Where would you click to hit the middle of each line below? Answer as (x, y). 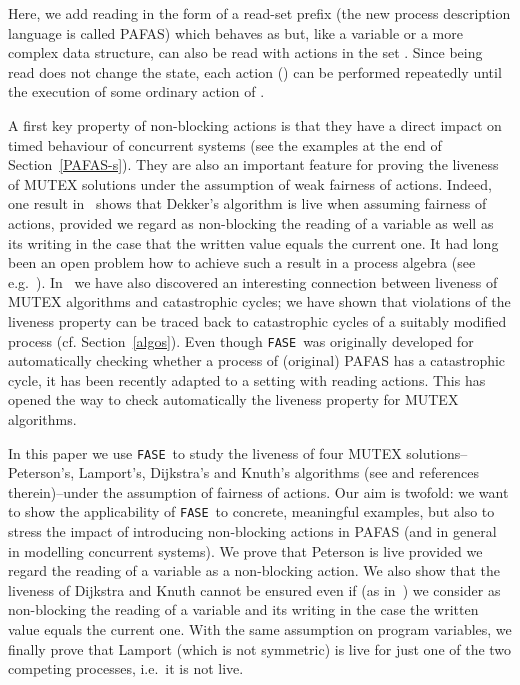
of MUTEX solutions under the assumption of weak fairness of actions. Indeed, (250, 183)
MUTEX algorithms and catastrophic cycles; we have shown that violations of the (259, 301)
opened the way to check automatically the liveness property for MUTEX (233, 399)
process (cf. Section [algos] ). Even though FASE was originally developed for (241, 340)
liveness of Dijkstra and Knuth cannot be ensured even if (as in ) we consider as (254, 589)
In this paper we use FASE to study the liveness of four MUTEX (205, 452)
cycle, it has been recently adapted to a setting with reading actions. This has (247, 379)
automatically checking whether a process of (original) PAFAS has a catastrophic (257, 360)
